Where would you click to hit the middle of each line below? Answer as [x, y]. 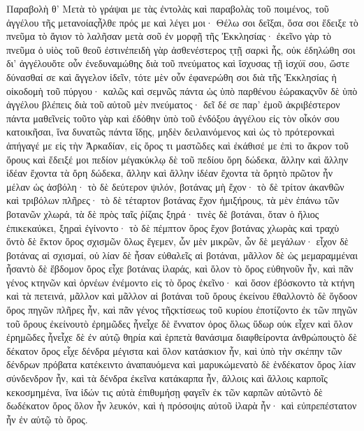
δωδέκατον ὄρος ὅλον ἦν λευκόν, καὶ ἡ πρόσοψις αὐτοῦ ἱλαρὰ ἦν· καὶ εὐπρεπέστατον [182, 406]
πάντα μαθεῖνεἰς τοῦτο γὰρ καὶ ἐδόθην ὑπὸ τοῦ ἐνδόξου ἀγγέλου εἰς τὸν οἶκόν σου [173, 118]
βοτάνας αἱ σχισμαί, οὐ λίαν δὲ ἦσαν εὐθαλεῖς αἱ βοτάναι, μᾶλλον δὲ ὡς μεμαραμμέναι [182, 255]
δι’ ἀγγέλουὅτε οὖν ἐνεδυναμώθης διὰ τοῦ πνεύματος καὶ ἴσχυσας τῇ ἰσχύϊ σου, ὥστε [178, 63]
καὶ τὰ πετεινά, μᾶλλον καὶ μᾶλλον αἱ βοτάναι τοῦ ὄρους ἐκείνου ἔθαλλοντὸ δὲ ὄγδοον [182, 296]
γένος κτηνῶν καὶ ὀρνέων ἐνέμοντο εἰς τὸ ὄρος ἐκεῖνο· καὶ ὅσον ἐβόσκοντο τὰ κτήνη [181, 282]
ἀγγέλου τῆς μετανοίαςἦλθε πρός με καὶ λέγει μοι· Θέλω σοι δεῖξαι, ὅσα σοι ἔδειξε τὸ [182, 22]
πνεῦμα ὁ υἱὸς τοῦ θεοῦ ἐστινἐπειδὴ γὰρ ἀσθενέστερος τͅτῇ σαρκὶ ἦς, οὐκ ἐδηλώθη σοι [181, 49]
